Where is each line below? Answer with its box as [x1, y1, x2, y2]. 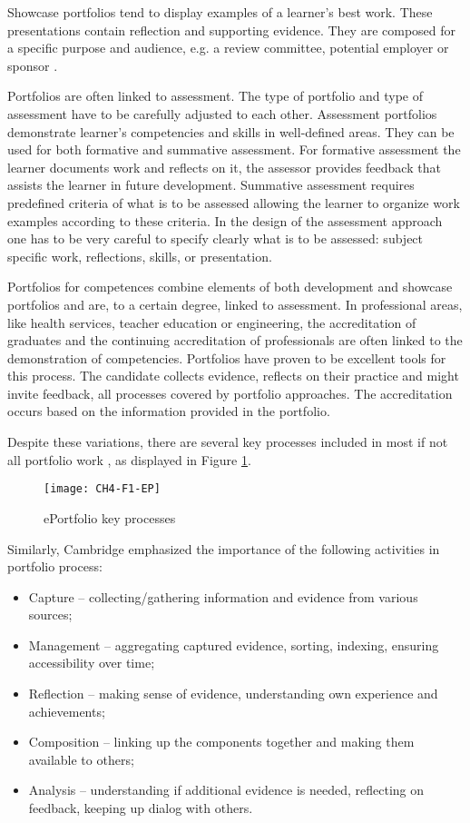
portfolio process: [7, 557, 103, 576]
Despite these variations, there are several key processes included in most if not [7, 432, 448, 451]
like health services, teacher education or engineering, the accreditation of [7, 312, 416, 332]
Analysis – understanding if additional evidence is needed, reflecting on [28, 780, 424, 799]
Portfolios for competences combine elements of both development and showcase [7, 277, 453, 296]
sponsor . [7, 55, 58, 74]
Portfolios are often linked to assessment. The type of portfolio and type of [7, 86, 424, 105]
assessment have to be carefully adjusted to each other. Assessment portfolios [7, 104, 437, 123]
